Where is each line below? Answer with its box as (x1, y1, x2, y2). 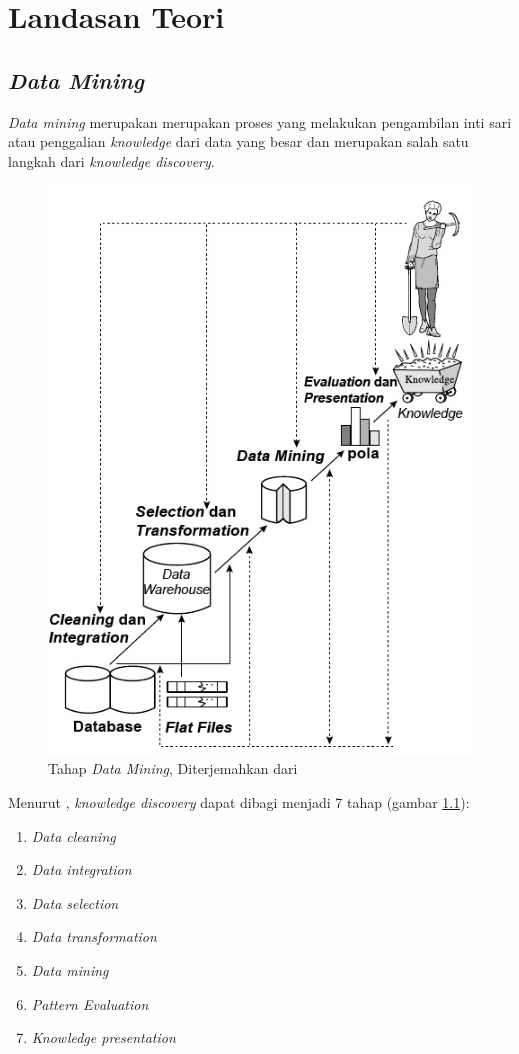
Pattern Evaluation (31, 993, 149, 1014)
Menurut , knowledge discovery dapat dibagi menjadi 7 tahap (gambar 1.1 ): (8, 792, 470, 813)
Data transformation (31, 926, 157, 947)
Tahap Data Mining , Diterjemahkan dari (48, 758, 298, 779)
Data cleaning (31, 825, 116, 846)
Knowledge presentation (31, 1027, 176, 1048)
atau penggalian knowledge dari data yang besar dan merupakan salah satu (8, 131, 469, 152)
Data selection (31, 892, 119, 913)
